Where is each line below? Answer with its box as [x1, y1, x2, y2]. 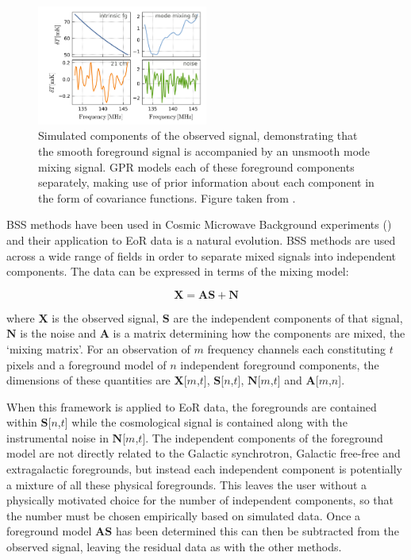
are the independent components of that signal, [173, 309, 403, 326]
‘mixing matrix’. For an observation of [6, 340, 190, 357]
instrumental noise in [6, 429, 109, 446]
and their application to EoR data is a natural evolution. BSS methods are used [6, 231, 396, 248]
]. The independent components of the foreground [142, 429, 383, 446]
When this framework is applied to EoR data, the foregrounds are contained [6, 398, 377, 415]
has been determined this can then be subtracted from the [115, 523, 399, 539]
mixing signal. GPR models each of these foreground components [38, 158, 355, 175]
